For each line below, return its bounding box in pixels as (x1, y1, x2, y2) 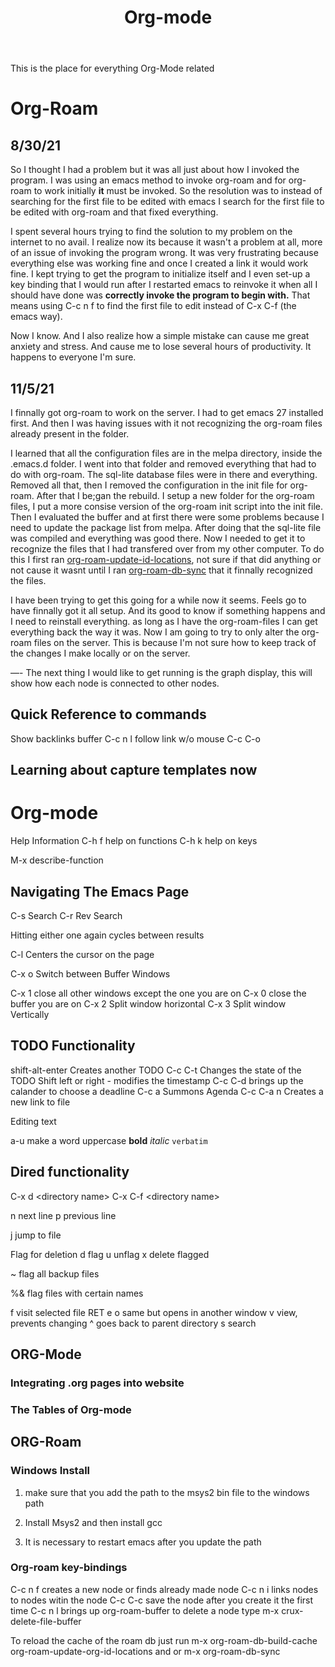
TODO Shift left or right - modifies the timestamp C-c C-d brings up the (10, 1074, 304, 1086)
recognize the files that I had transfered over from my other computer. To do (10, 543, 325, 555)
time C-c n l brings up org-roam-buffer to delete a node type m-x (10, 1604, 280, 1616)
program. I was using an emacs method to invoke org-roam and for (10, 174, 287, 186)
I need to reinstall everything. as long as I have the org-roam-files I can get (10, 616, 318, 627)
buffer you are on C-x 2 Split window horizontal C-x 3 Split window (10, 997, 287, 1010)
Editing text (10, 1115, 57, 1127)
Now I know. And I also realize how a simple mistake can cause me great (10, 330, 310, 342)
